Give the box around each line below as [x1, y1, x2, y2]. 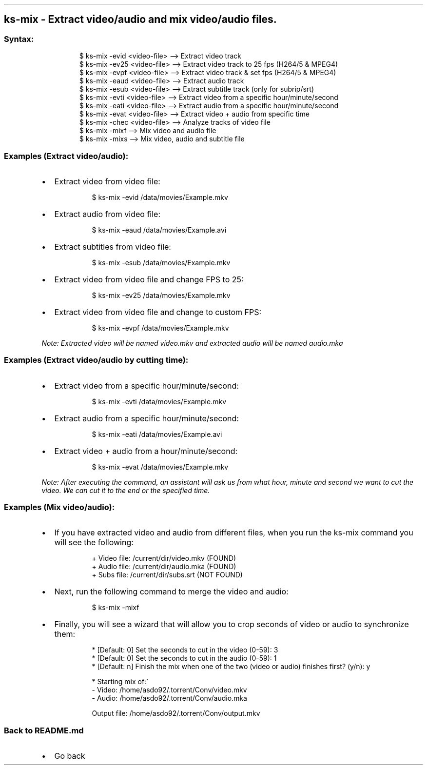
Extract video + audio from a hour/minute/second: [54, 446, 238, 456]
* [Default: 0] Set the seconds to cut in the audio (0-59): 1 [92, 654, 277, 663]
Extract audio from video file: [54, 209, 160, 219]
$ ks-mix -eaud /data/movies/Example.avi [92, 225, 227, 234]
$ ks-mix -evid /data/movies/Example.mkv [92, 193, 228, 201]
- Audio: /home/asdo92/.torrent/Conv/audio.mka [92, 694, 247, 703]
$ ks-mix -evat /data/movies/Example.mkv [92, 462, 229, 471]
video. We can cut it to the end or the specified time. [41, 486, 210, 494]
